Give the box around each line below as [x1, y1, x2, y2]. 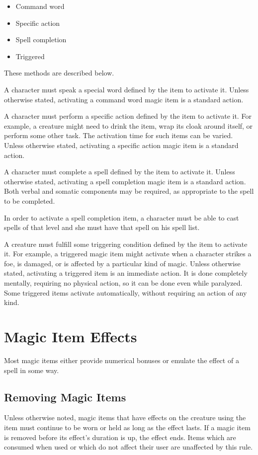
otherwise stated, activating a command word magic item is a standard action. [4, 94, 244, 104]
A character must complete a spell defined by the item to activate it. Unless [4, 166, 235, 177]
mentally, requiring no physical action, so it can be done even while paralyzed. [4, 278, 243, 288]
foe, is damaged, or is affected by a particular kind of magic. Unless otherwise [4, 258, 241, 268]
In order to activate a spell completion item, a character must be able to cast [4, 212, 239, 223]
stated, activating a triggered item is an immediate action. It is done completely [4, 268, 248, 278]
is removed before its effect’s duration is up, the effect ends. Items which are [4, 432, 236, 442]
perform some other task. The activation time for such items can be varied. [4, 130, 233, 141]
